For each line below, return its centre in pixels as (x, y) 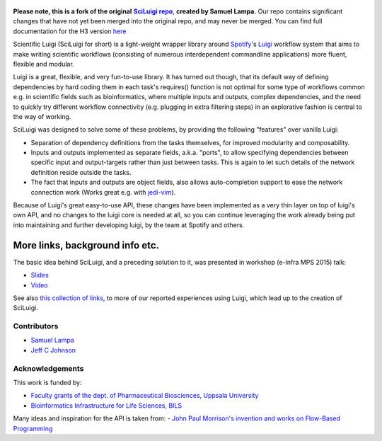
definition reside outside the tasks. (81, 172)
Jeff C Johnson (53, 350)
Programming (33, 428)
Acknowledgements (48, 368)
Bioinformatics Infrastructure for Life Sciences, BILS (106, 405)
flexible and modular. (44, 64)
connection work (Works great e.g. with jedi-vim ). (103, 192)
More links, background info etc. (86, 245)
